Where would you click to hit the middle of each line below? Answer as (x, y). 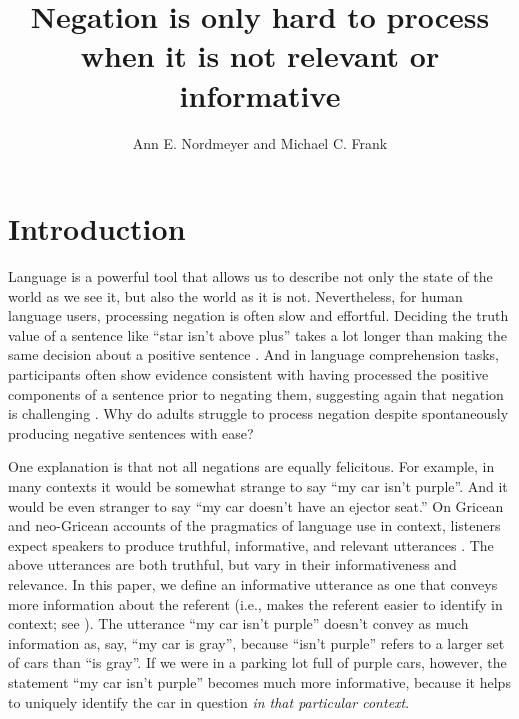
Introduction (97, 228)
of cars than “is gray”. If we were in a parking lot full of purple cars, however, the (257, 662)
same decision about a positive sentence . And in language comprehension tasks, (253, 354)
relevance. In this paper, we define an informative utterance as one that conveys (253, 583)
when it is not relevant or (260, 55)
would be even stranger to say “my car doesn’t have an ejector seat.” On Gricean (256, 505)
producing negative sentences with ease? (131, 432)
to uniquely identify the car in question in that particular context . (209, 701)
